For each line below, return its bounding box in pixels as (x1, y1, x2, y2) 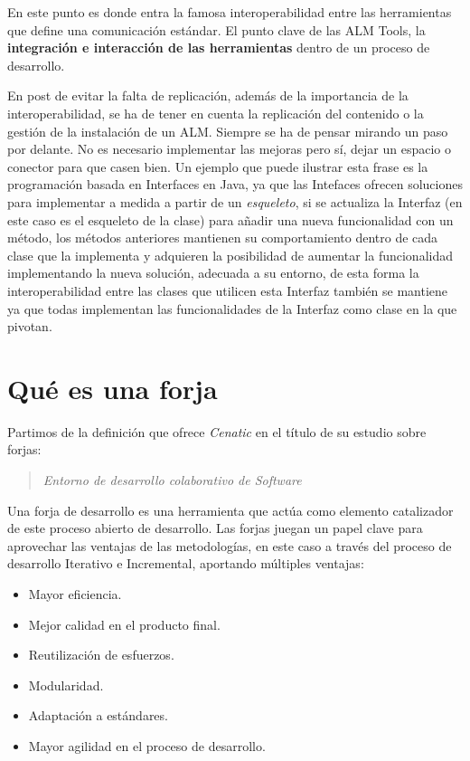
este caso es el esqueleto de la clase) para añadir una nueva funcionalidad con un (7, 210, 454, 229)
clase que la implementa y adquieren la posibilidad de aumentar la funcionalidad (7, 245, 453, 264)
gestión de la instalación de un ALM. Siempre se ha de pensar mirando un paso (7, 121, 448, 140)
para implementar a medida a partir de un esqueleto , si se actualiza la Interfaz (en (7, 192, 463, 211)
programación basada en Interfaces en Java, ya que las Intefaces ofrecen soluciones (7, 175, 463, 194)
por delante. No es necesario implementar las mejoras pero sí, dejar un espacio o (7, 139, 452, 158)
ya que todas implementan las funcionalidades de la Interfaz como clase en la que (7, 299, 457, 318)
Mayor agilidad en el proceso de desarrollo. (28, 736, 266, 755)
